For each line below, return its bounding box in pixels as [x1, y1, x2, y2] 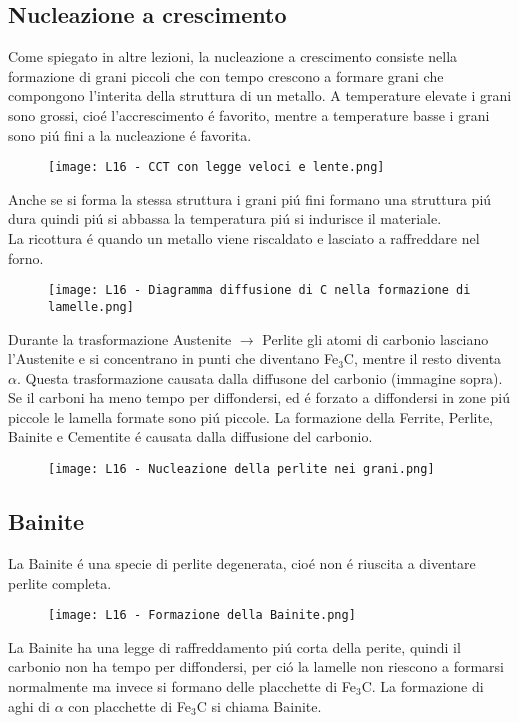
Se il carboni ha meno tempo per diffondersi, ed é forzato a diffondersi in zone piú [8, 387, 511, 408]
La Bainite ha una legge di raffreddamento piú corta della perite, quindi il [8, 636, 461, 657]
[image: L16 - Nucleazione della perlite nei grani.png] [48, 462, 435, 477]
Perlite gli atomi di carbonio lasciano [262, 328, 489, 349]
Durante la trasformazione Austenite [8, 328, 232, 349]
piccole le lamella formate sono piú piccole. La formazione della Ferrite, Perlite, [8, 406, 494, 427]
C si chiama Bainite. [196, 695, 322, 716]
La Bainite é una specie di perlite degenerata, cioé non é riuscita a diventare [8, 552, 476, 573]
